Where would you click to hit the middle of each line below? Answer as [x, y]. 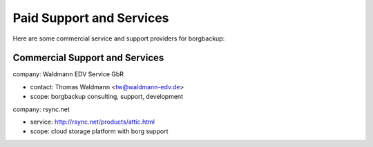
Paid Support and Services [91, 18]
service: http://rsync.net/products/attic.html [93, 122]
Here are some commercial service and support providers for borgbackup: [119, 38]
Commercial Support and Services [88, 58]
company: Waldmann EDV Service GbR [68, 74]
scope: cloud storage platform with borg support [99, 131]
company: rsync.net [41, 109]
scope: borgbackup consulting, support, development [106, 97]
